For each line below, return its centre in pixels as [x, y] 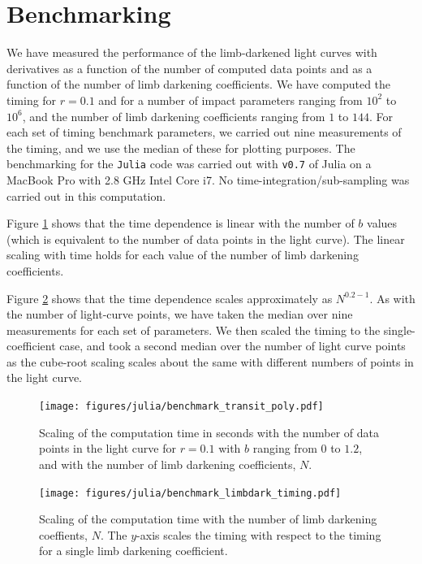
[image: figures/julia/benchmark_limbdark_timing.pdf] [190, 493]
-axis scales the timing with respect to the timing [259, 534]
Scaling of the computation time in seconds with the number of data [209, 432]
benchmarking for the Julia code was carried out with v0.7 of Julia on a [189, 164]
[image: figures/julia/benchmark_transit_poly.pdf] [181, 407]
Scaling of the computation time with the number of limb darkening [208, 519]
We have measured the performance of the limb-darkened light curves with [192, 52]
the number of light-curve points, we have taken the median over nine [180, 314]
